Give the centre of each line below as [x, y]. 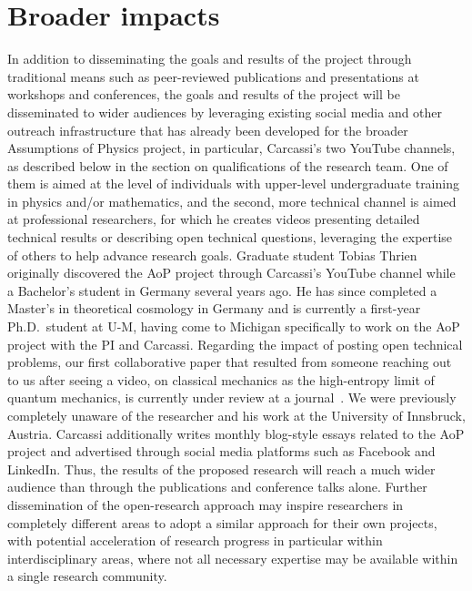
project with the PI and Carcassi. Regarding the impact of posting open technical [235, 344]
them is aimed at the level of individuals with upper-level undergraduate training [233, 183]
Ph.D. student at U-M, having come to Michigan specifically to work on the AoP [234, 326]
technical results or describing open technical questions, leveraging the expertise [230, 237]
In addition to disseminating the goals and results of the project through [210, 59]
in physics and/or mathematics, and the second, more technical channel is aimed [232, 201]
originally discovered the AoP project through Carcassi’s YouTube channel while [231, 273]
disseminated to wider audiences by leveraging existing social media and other [225, 112]
